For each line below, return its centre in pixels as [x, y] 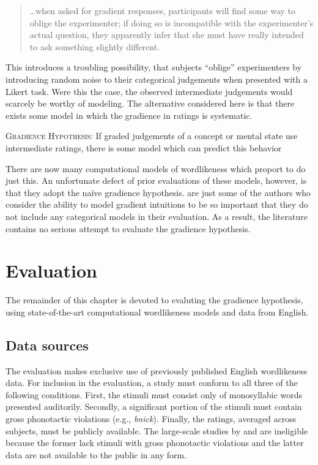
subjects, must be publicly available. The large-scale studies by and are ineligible [157, 430]
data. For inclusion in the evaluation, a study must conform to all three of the [152, 383]
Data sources [47, 345]
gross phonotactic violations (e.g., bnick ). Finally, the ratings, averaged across [151, 418]
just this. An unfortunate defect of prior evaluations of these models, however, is [156, 180]
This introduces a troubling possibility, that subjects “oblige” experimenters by [154, 67]
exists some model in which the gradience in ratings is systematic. [129, 115]
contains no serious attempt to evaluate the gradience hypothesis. [128, 228]
